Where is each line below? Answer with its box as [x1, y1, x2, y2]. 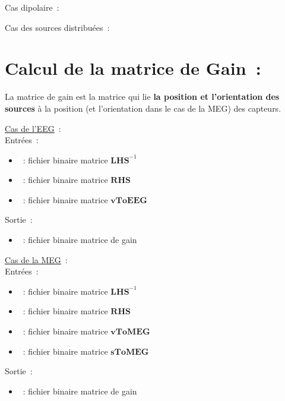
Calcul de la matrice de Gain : [5, 56, 261, 80]
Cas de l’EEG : [5, 122, 61, 134]
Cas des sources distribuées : [5, 21, 110, 33]
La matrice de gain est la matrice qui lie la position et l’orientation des [5, 90, 280, 103]
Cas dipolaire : [5, 1, 59, 13]
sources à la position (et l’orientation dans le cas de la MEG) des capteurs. [5, 102, 281, 114]
